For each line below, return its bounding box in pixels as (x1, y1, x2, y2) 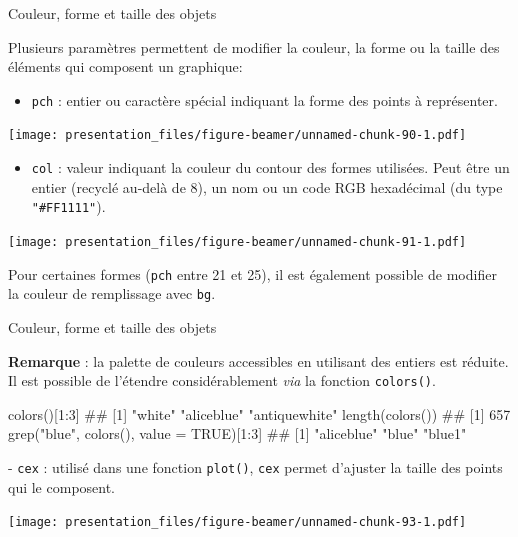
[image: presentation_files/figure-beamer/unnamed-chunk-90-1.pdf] (8, 128, 467, 143)
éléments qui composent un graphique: (8, 56, 243, 77)
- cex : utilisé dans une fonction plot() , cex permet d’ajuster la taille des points (8, 457, 503, 477)
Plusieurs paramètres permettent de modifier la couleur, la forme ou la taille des (8, 36, 500, 57)
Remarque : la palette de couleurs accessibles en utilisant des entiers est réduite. (8, 350, 509, 371)
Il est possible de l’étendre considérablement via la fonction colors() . (8, 370, 436, 391)
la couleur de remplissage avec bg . (8, 283, 216, 304)
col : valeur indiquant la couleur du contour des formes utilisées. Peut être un (31, 157, 510, 178)
